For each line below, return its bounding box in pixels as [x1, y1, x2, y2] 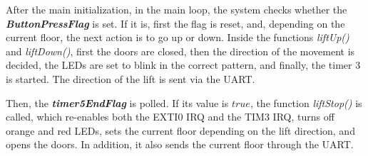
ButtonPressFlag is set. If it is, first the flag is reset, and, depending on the [6, 16, 345, 30]
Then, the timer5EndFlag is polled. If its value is [6, 95, 229, 110]
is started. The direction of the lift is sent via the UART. [6, 71, 255, 86]
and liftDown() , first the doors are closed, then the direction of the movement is [6, 43, 355, 58]
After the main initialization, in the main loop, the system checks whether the [6, 2, 347, 16]
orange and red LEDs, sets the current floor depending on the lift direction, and [6, 123, 355, 138]
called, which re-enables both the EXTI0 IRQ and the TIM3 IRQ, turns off [6, 109, 334, 124]
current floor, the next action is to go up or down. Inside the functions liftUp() [6, 30, 349, 45]
